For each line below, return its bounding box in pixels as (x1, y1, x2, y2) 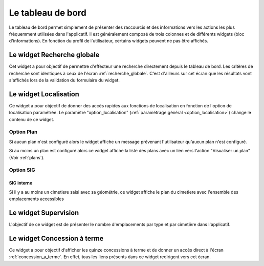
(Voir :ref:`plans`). (9, 154, 45, 161)
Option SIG (9, 166, 36, 173)
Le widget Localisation (9, 90, 79, 98)
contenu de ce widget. (9, 116, 55, 122)
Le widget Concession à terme (9, 234, 104, 243)
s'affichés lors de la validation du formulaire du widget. (9, 77, 120, 83)
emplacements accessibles (9, 196, 64, 202)
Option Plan (9, 128, 38, 135)
